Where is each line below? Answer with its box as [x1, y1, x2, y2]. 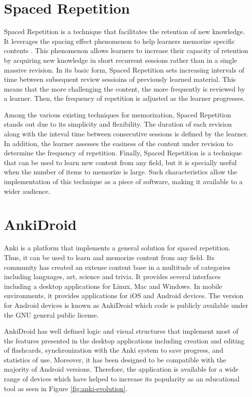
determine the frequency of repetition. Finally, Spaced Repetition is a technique [4, 148, 242, 158]
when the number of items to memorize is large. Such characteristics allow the [4, 167, 237, 177]
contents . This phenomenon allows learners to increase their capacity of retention [4, 45, 249, 56]
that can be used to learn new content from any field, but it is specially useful [4, 157, 237, 167]
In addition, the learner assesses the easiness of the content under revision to [4, 138, 233, 148]
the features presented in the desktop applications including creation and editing [4, 335, 245, 345]
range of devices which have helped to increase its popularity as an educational [4, 374, 240, 384]
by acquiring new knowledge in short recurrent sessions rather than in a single [4, 55, 237, 65]
